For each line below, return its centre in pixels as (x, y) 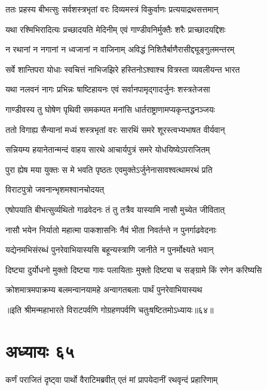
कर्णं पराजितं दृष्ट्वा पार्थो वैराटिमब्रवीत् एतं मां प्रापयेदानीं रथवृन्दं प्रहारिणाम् (112, 379)
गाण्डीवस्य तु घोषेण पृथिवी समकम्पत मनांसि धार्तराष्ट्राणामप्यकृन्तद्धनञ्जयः (110, 109)
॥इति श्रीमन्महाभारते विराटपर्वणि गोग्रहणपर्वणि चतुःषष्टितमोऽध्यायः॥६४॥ (110, 309)
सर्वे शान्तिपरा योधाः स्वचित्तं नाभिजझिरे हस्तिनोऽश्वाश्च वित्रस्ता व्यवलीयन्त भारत (123, 69)
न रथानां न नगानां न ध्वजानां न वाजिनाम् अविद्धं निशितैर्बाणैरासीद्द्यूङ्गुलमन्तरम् (120, 49)
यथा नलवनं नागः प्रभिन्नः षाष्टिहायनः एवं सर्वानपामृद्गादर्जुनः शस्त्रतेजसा (108, 89)
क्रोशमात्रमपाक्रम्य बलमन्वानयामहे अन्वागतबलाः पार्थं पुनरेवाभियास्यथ (104, 290)
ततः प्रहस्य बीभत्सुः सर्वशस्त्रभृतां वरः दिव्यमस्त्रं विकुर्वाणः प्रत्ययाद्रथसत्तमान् (112, 9)
